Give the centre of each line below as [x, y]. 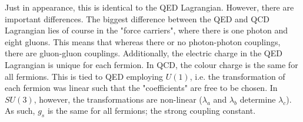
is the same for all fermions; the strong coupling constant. [151, 111]
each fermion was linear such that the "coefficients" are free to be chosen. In [141, 88]
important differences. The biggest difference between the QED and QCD [137, 18]
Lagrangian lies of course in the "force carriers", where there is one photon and [146, 30]
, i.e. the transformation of [237, 76]
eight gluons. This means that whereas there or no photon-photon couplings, [143, 41]
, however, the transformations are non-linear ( [118, 99]
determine [258, 99]
